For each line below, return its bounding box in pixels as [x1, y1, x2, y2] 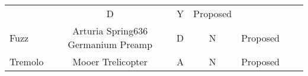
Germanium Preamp [68, 37, 153, 51]
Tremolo [9, 55, 44, 68]
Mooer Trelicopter [72, 55, 147, 68]
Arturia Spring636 [72, 24, 148, 37]
